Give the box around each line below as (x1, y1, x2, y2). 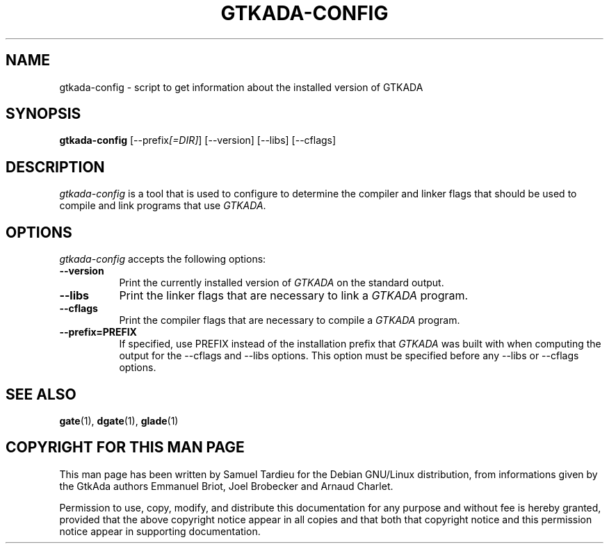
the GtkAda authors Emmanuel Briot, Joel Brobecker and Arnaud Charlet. (59, 480, 393, 492)
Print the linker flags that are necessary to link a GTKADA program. (119, 288, 469, 303)
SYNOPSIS (6, 105, 81, 123)
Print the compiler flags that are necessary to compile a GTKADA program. (119, 314, 460, 327)
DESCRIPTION (6, 158, 105, 176)
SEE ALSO (6, 385, 76, 403)
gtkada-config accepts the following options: (59, 253, 266, 265)
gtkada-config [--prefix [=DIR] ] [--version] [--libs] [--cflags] (59, 134, 336, 147)
